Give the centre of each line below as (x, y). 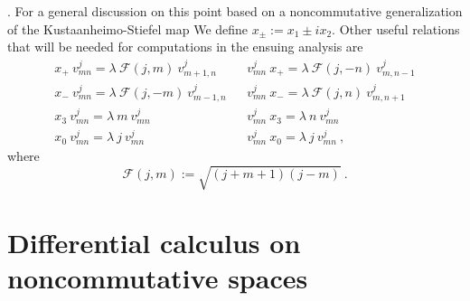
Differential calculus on (154, 243)
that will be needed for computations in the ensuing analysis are (185, 47)
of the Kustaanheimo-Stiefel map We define (128, 28)
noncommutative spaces (158, 278)
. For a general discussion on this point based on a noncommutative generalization (235, 11)
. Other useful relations (396, 28)
